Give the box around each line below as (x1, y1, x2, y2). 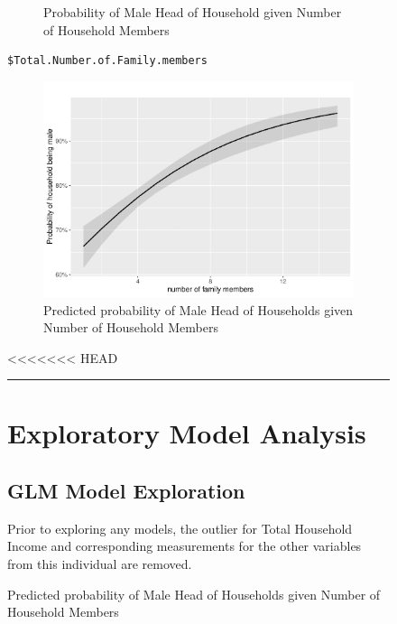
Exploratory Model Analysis (7, 414, 366, 452)
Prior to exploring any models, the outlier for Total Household (7, 518, 353, 537)
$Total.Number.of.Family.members (7, 54, 208, 68)
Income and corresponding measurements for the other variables (7, 536, 362, 555)
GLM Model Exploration (7, 477, 245, 505)
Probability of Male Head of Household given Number (43, 3, 342, 21)
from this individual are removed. (7, 554, 192, 573)
